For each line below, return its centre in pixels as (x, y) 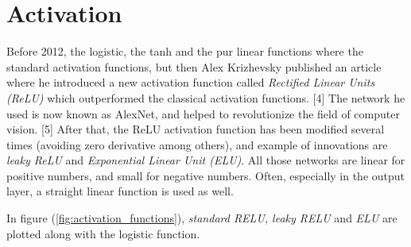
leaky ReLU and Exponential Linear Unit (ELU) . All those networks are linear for (206, 160)
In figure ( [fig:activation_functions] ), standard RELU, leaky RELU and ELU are (202, 218)
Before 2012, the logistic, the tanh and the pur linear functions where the (185, 51)
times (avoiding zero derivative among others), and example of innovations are (197, 144)
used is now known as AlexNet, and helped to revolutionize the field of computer (203, 113)
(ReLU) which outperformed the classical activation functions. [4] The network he (206, 97)
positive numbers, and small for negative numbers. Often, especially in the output (206, 175)
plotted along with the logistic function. (103, 233)
